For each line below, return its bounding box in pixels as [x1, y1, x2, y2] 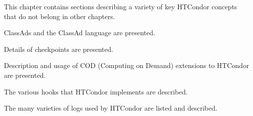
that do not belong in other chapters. [4, 11, 115, 21]
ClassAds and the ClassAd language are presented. [4, 27, 155, 38]
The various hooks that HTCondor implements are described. [4, 86, 188, 96]
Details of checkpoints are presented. [4, 44, 113, 54]
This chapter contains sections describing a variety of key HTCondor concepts [4, 1, 237, 11]
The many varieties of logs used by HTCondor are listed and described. [4, 103, 217, 113]
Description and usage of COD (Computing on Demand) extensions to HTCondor [4, 60, 249, 70]
